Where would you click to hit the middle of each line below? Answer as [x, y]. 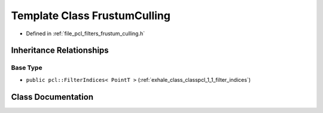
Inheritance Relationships [60, 51]
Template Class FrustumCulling [91, 16]
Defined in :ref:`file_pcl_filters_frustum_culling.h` [86, 33]
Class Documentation [52, 97]
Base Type [27, 68]
